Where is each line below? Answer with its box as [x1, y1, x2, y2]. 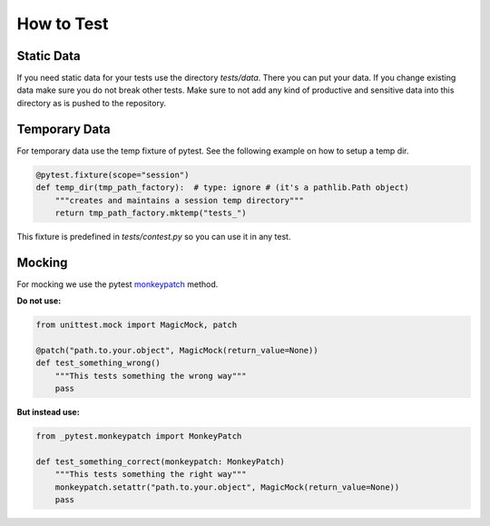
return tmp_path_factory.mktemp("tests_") [54, 207, 247, 218]
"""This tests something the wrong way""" [54, 371, 247, 381]
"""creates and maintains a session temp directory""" [54, 195, 304, 205]
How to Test [16, 14, 109, 34]
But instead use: [16, 407, 81, 418]
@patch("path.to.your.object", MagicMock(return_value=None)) [35, 345, 318, 355]
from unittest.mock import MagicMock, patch [35, 320, 238, 331]
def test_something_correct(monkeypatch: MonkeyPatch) [35, 456, 285, 467]
